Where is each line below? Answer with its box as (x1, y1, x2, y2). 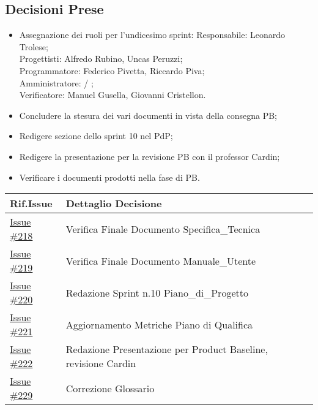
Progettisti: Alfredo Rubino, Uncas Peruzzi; (19, 52, 183, 65)
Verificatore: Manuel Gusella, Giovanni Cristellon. (19, 88, 206, 101)
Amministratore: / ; (19, 76, 94, 89)
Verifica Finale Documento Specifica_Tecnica (65, 221, 261, 236)
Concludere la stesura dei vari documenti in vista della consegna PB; (19, 108, 277, 121)
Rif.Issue (10, 196, 53, 211)
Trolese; (19, 40, 48, 53)
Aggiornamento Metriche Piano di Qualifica (65, 317, 253, 332)
